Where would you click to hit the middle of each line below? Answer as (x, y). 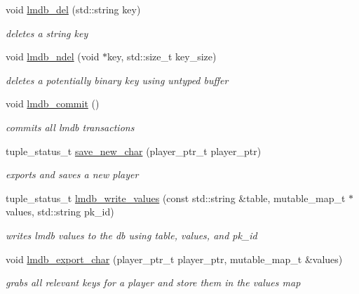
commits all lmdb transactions (70, 127)
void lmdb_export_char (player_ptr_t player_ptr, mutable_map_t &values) (174, 259)
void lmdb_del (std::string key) (73, 9)
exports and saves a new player (72, 174)
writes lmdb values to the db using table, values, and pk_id (131, 235)
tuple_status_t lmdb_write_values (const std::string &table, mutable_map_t (176, 198)
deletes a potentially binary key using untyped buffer (117, 80)
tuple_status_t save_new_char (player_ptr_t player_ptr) (134, 151)
